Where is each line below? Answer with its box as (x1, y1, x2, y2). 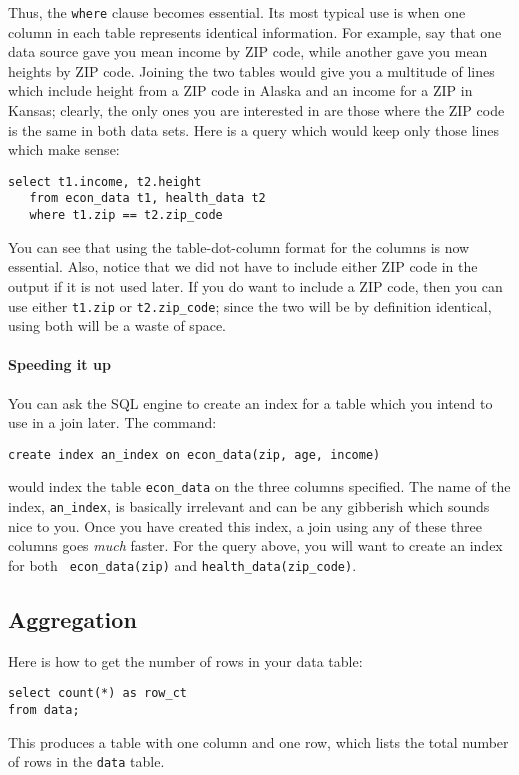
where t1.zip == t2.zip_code (29, 208, 223, 223)
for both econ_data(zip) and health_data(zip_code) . (8, 554, 357, 575)
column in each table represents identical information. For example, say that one (8, 21, 502, 42)
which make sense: (8, 139, 120, 160)
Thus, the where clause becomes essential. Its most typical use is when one (8, 2, 466, 22)
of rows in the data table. (8, 751, 165, 772)
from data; (8, 703, 80, 718)
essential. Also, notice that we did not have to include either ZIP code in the (8, 256, 478, 277)
